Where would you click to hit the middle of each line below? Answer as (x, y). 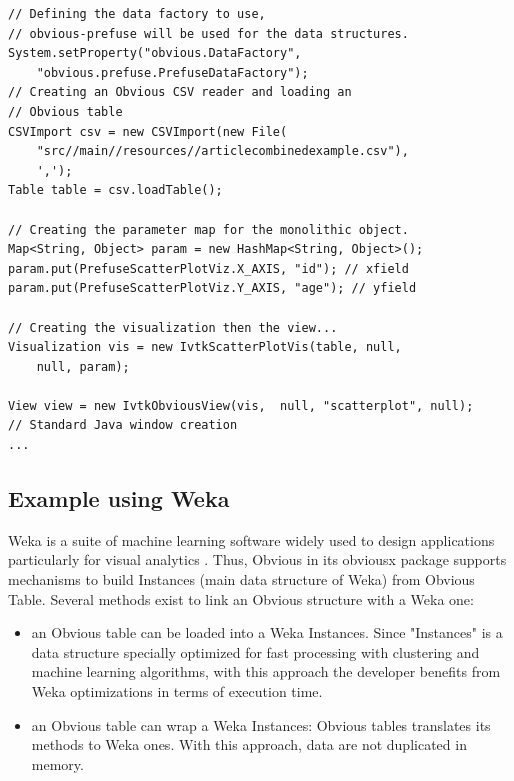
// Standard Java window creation (123, 425)
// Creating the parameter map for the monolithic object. (208, 229)
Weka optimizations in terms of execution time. (177, 691)
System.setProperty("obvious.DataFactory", (155, 53)
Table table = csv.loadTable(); (115, 190)
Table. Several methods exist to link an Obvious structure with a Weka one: (241, 598)
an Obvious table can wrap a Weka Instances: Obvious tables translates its (261, 724)
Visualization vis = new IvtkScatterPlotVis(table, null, (205, 347)
